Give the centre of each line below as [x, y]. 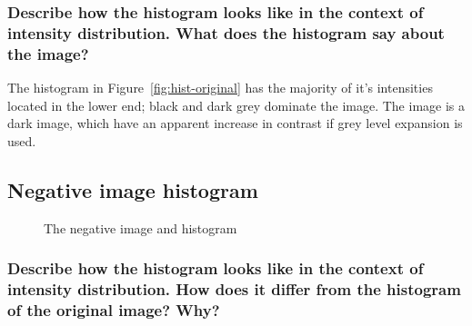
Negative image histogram [133, 189]
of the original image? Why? [114, 310]
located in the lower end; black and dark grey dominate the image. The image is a [236, 105]
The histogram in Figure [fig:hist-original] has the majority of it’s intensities [220, 88]
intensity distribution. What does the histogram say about [226, 32]
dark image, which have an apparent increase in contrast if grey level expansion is [235, 123]
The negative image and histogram [141, 227]
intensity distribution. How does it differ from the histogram [234, 289]
